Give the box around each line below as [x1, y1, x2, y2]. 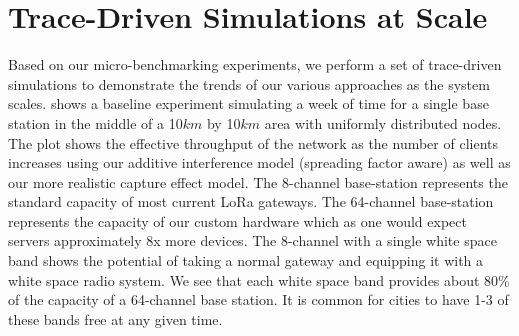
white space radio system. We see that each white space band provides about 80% [8, 269, 510, 290]
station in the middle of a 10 [8, 112, 183, 133]
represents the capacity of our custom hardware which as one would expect [8, 210, 467, 231]
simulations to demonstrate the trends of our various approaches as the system [8, 73, 490, 94]
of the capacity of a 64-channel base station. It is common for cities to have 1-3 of [8, 289, 509, 310]
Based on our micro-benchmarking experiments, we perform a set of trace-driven [8, 54, 502, 75]
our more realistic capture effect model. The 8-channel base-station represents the [8, 171, 508, 192]
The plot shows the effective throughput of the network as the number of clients [8, 132, 498, 153]
